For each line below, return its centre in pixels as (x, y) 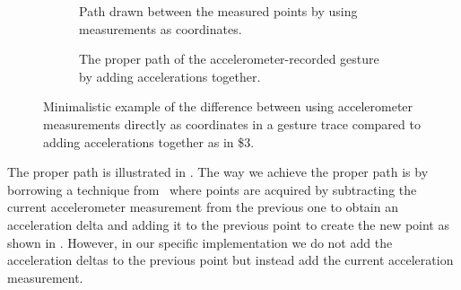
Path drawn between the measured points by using (218, 11)
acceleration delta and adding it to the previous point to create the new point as (228, 224)
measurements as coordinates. (161, 28)
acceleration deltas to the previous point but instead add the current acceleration (230, 260)
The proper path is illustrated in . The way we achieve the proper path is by (218, 172)
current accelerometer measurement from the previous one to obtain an (203, 207)
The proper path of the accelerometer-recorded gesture (229, 59)
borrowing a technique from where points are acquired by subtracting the (212, 189)
